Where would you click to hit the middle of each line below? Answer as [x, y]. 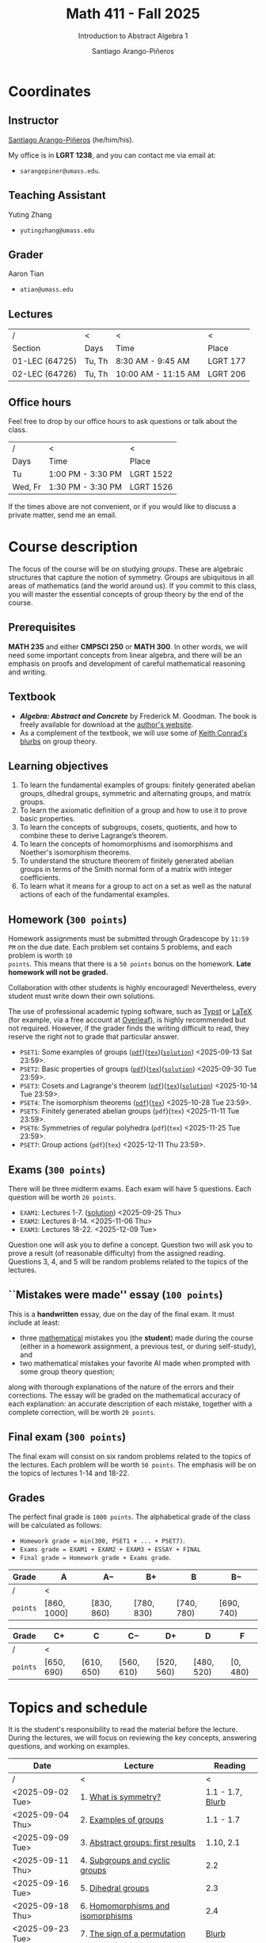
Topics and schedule [78, 1707]
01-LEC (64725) [45, 361]
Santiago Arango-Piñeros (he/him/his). [71, 140]
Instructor [34, 121]
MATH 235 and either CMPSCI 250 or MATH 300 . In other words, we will [128, 646]
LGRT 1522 [151, 474]
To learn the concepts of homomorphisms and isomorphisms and [126, 844]
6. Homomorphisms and [125, 1906]
